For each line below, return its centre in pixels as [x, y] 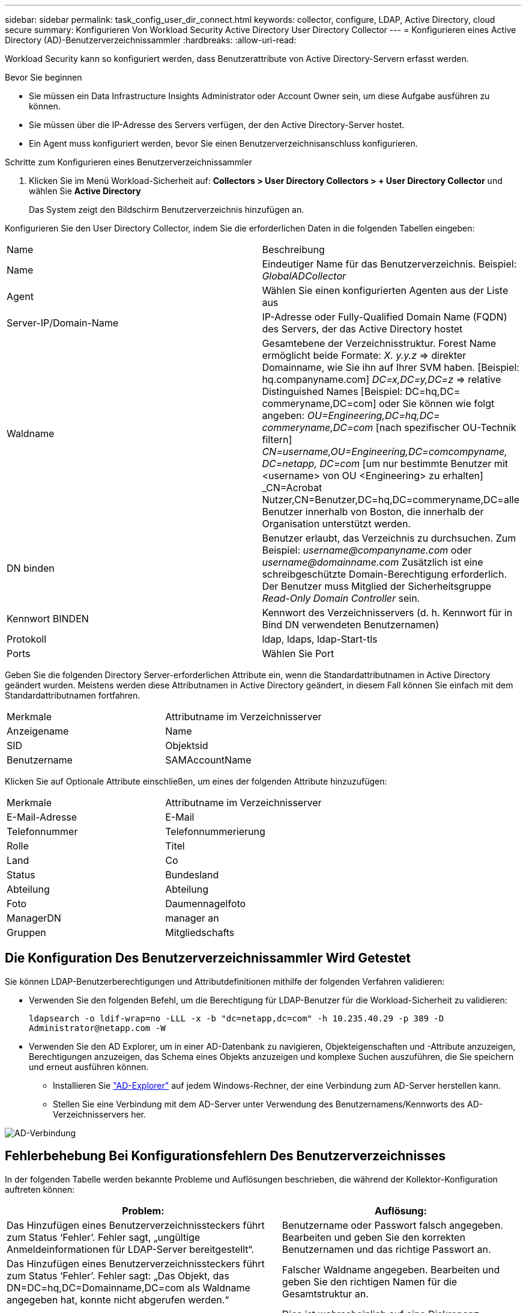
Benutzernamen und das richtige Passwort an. [386, 1249]
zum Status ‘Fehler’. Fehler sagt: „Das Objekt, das [118, 1275]
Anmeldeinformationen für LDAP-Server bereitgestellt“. [131, 1249]
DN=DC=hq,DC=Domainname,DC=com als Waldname [128, 1287]
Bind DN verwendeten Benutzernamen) [351, 625]
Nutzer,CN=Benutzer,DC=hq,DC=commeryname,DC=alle [391, 500]
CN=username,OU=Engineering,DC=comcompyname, [385, 451]
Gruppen [26, 932]
